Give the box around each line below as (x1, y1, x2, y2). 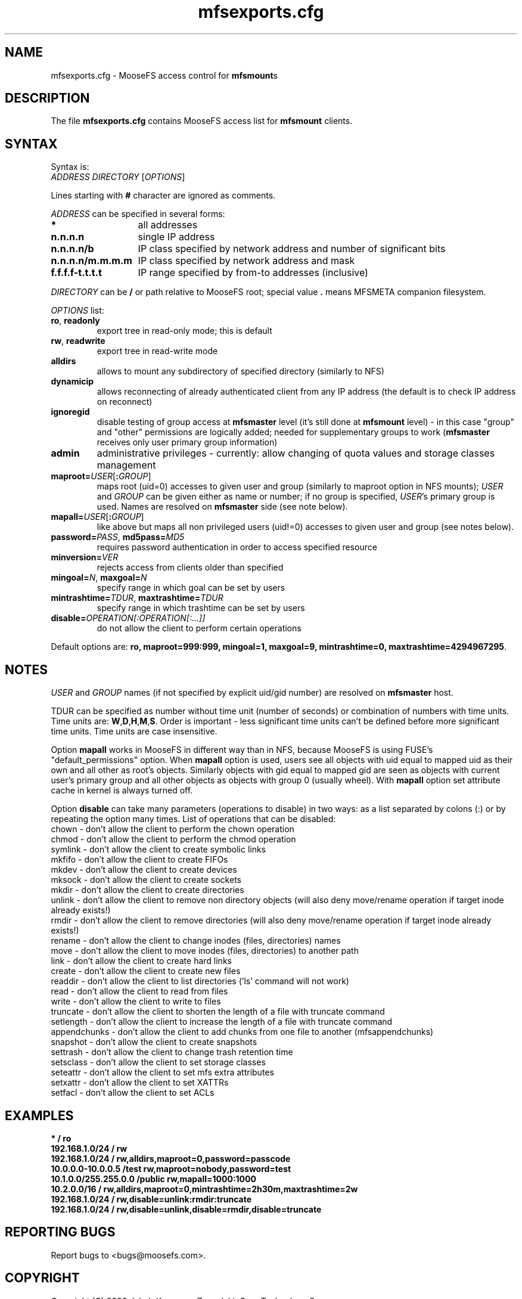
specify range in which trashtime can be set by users (97, 603, 305, 613)
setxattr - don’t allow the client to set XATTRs (51, 1077, 229, 1088)
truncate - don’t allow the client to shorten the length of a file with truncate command (51, 1006, 385, 1017)
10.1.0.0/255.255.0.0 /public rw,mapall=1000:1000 (51, 1173, 256, 1184)
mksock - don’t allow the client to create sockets (51, 875, 241, 885)
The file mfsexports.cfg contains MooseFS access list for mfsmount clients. (51, 116, 353, 126)
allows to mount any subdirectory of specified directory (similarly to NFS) (97, 366, 384, 377)
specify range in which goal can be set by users (97, 582, 285, 593)
